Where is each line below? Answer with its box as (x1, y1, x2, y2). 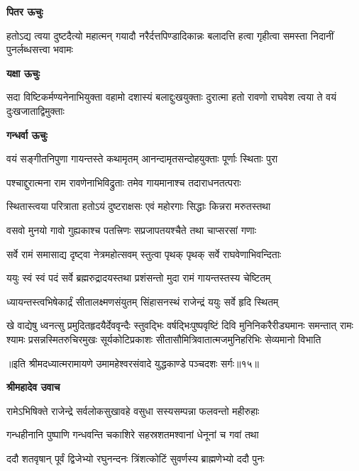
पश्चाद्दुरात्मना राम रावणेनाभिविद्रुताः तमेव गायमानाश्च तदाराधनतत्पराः (6, 174, 241, 189)
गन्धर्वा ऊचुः (6, 127, 48, 142)
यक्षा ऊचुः (6, 65, 40, 80)
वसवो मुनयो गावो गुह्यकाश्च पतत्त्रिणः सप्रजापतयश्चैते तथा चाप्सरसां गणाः (6, 222, 257, 237)
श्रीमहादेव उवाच (6, 379, 60, 394)
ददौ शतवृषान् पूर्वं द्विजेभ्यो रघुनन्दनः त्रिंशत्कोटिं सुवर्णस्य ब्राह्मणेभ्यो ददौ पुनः (6, 450, 265, 465)
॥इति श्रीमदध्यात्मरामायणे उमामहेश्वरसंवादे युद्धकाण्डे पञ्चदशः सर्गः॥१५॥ (6, 355, 260, 370)
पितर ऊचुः (6, 4, 43, 18)
